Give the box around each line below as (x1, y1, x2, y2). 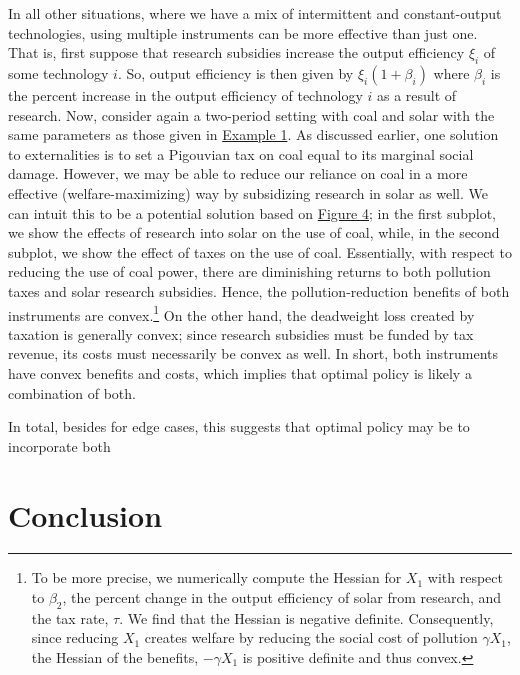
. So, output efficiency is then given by (117, 62, 354, 83)
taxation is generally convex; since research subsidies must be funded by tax (8, 323, 474, 344)
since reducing (31, 627, 119, 648)
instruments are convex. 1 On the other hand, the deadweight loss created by (8, 301, 475, 325)
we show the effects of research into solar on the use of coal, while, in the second (8, 222, 500, 243)
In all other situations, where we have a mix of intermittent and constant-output (8, 3, 502, 23)
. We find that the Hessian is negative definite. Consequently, (119, 607, 494, 628)
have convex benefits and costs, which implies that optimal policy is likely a (8, 362, 472, 383)
